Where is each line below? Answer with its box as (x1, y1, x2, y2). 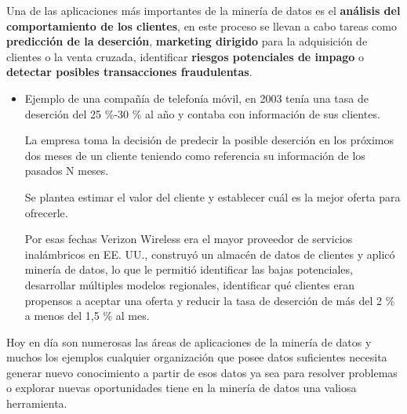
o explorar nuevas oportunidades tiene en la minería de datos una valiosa (6, 379, 357, 396)
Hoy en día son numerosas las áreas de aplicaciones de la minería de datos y (6, 333, 372, 350)
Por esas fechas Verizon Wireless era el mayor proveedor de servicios (24, 231, 353, 247)
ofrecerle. (24, 204, 68, 220)
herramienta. (6, 395, 67, 412)
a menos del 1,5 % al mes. (24, 307, 150, 324)
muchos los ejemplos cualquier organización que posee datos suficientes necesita (6, 349, 387, 365)
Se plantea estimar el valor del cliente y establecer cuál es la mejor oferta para (24, 188, 401, 205)
